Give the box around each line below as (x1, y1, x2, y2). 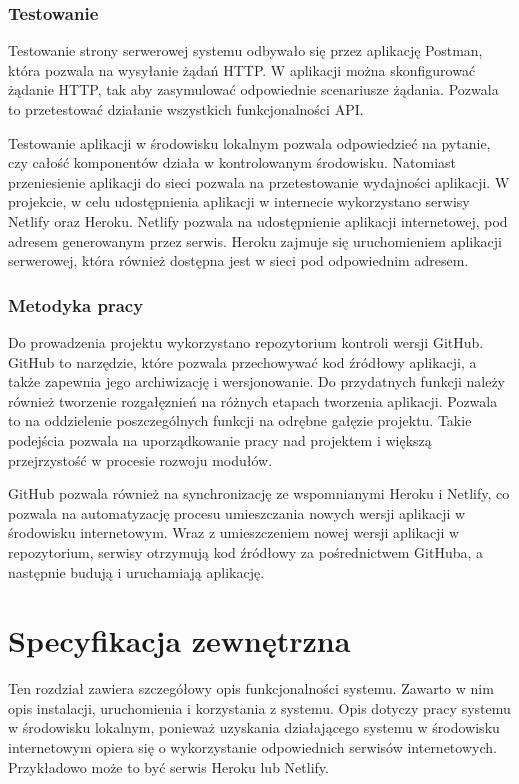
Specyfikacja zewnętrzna (8, 620, 351, 661)
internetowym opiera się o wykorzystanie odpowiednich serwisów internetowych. (8, 737, 497, 757)
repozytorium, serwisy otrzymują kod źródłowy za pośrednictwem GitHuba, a (8, 541, 484, 562)
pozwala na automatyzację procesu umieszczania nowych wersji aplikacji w (8, 502, 466, 523)
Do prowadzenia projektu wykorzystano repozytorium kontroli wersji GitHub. (8, 331, 484, 352)
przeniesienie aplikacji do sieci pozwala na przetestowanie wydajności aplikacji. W (8, 171, 510, 192)
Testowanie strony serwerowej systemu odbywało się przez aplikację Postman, (8, 40, 483, 61)
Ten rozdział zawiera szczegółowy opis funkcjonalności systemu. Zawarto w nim (8, 678, 494, 699)
